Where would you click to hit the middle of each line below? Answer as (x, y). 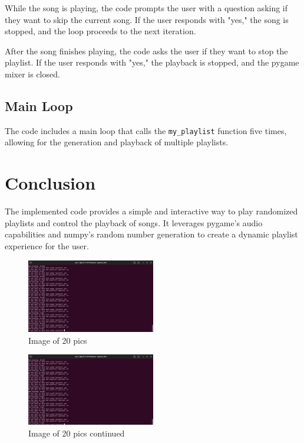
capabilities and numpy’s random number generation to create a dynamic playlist (151, 234)
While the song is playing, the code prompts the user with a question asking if (146, 8)
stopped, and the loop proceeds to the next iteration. (100, 31)
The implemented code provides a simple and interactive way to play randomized (151, 211)
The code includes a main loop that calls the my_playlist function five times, (146, 130)
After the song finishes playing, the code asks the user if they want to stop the (146, 51)
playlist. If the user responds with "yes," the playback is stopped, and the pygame (152, 62)
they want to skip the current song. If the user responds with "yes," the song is (147, 19)
